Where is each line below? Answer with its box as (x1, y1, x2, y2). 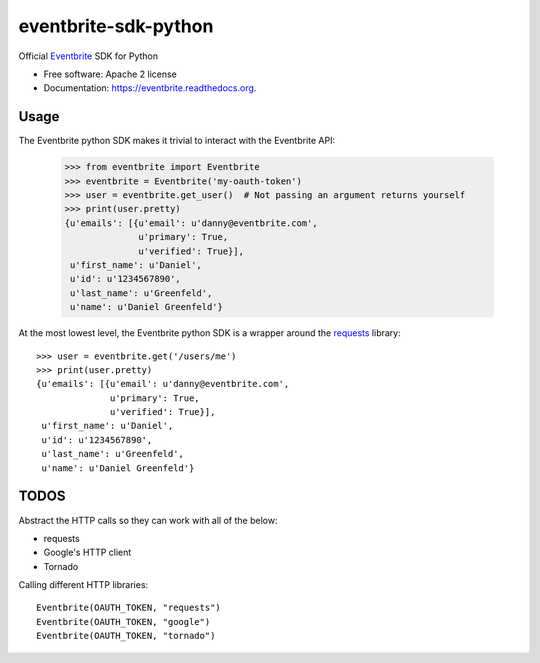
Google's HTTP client (43, 546, 132, 559)
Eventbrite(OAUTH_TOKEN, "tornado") (36, 630, 216, 642)
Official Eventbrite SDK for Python (18, 50, 159, 62)
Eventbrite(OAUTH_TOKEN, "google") (36, 616, 211, 627)
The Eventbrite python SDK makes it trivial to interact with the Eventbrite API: (18, 135, 335, 147)
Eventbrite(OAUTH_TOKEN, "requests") (36, 602, 222, 614)
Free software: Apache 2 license (43, 68, 177, 80)
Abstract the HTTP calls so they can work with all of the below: (18, 514, 278, 526)
